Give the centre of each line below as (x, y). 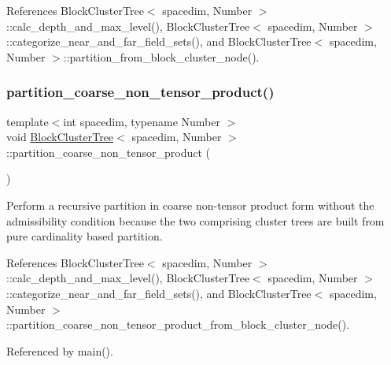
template (28, 121)
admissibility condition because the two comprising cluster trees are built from (195, 220)
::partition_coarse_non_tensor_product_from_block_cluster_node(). (178, 324)
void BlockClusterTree (60, 137)
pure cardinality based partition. (85, 236)
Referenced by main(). (60, 350)
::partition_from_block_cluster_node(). (161, 56)
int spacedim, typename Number (142, 121)
